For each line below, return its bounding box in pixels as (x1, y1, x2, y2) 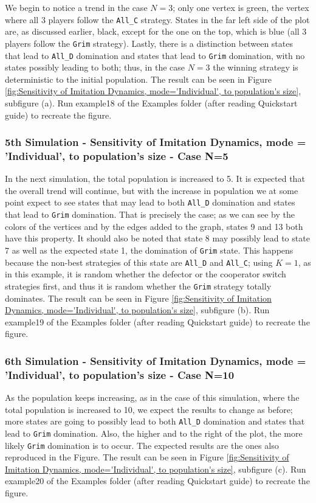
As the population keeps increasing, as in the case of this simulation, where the (5, 391, 300, 404)
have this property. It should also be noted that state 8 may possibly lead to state (5, 232, 310, 245)
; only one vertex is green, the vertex (173, 1, 309, 13)
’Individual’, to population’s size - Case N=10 (5, 367, 235, 382)
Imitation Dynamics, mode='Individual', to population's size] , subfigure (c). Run (5, 462, 306, 475)
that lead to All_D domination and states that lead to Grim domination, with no (5, 49, 305, 61)
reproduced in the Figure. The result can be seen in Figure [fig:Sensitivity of (5, 451, 289, 463)
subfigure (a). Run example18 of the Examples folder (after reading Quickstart (5, 96, 298, 109)
